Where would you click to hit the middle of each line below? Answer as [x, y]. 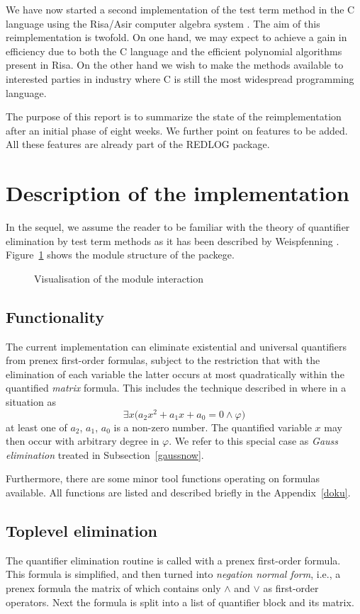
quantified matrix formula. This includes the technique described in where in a [176, 388]
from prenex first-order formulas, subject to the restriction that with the [163, 360]
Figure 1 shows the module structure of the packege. [120, 255]
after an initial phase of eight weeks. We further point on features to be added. [177, 130]
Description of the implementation [178, 193]
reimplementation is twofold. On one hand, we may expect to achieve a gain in [176, 37]
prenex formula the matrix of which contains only [113, 588]
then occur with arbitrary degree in [83, 441]
